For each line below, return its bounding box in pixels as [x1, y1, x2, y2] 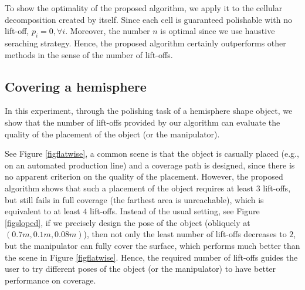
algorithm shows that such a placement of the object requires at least [5, 181, 253, 194]
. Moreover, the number [65, 25, 150, 37]
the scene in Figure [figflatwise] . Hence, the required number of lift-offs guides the [5, 251, 298, 263]
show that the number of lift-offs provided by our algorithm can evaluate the [5, 116, 280, 128]
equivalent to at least [5, 205, 80, 217]
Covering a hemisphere [5, 77, 147, 95]
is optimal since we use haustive [160, 25, 275, 37]
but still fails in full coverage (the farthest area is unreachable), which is [5, 193, 264, 205]
